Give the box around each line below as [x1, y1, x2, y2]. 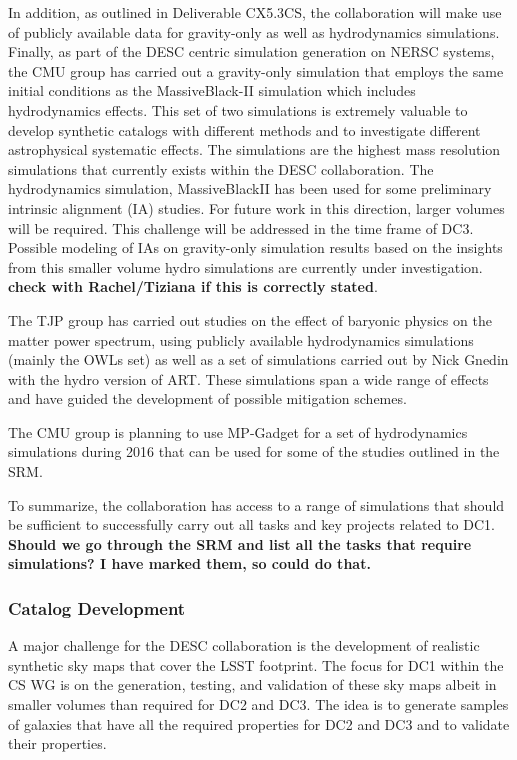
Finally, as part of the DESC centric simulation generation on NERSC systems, [8, 41, 495, 62]
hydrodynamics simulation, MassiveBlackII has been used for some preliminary [8, 178, 492, 199]
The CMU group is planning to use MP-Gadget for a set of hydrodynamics [8, 421, 468, 442]
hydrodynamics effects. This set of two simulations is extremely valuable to [8, 99, 468, 120]
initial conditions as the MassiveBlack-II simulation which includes [8, 80, 416, 101]
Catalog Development [8, 595, 186, 620]
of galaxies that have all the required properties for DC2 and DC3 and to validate [8, 713, 510, 734]
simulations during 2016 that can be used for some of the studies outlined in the [8, 441, 500, 462]
